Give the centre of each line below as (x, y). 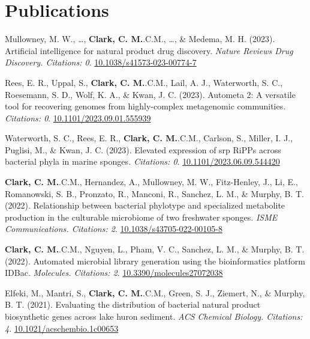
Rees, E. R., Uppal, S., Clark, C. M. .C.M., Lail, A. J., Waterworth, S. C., (144, 82)
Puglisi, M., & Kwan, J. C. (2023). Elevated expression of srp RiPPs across (143, 149)
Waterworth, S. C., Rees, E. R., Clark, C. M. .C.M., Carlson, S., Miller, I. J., (149, 138)
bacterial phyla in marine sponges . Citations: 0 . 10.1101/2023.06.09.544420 (142, 161)
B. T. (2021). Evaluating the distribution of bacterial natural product (133, 304)
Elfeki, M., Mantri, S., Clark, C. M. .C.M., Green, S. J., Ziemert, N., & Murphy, (155, 292)
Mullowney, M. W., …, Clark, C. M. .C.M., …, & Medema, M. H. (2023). (140, 39)
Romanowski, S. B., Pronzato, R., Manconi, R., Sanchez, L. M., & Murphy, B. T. (154, 193)
